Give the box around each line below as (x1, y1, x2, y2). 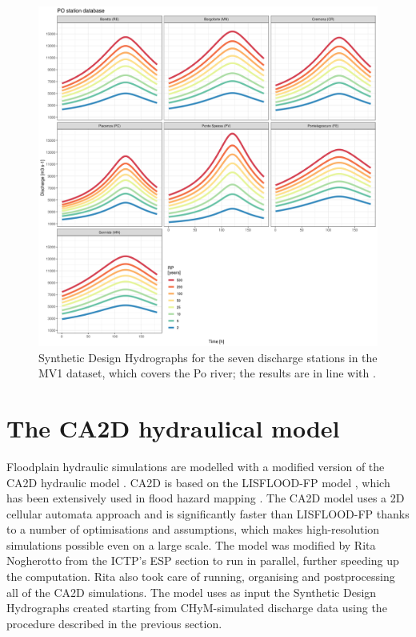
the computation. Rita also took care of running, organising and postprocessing (6, 568, 395, 585)
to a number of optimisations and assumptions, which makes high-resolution (6, 521, 380, 538)
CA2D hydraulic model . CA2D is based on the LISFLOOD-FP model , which (6, 474, 390, 490)
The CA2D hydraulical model (6, 411, 340, 444)
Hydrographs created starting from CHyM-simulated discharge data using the (6, 599, 387, 616)
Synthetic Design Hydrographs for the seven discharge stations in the (38, 349, 378, 365)
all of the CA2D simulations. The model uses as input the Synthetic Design (6, 583, 377, 600)
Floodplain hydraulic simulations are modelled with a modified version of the (6, 458, 385, 474)
